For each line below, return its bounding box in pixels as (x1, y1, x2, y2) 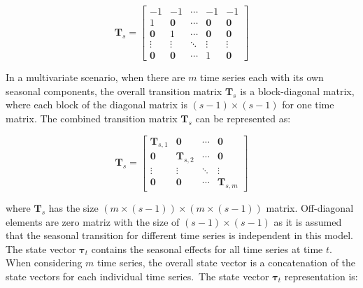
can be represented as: (195, 110, 291, 125)
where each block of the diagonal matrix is (6, 97, 187, 112)
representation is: (284, 269, 358, 284)
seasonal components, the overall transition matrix (6, 83, 222, 98)
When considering (6, 255, 83, 270)
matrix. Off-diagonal (266, 201, 354, 215)
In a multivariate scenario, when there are (6, 70, 185, 85)
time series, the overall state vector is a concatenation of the (97, 255, 356, 270)
